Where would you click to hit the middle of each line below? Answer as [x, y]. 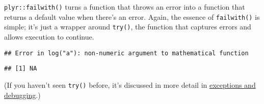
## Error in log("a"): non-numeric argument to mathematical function [126, 53]
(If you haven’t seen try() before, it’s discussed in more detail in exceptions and [130, 84]
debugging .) [22, 95]
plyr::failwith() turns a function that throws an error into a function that [125, 7]
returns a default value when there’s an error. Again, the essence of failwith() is [132, 16]
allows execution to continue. [49, 36]
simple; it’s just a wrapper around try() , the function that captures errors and [128, 27]
